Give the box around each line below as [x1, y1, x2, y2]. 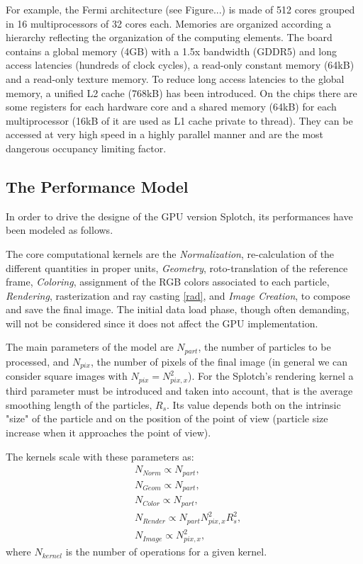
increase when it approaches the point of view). [6, 424, 211, 439]
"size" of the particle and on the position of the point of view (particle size [6, 411, 328, 426]
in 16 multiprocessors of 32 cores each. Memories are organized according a [6, 16, 332, 30]
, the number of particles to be [198, 339, 331, 354]
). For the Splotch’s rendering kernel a [188, 368, 354, 383]
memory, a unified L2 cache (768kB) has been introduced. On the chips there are [6, 85, 357, 100]
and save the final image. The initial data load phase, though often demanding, [6, 302, 350, 317]
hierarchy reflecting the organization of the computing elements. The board [6, 30, 333, 45]
